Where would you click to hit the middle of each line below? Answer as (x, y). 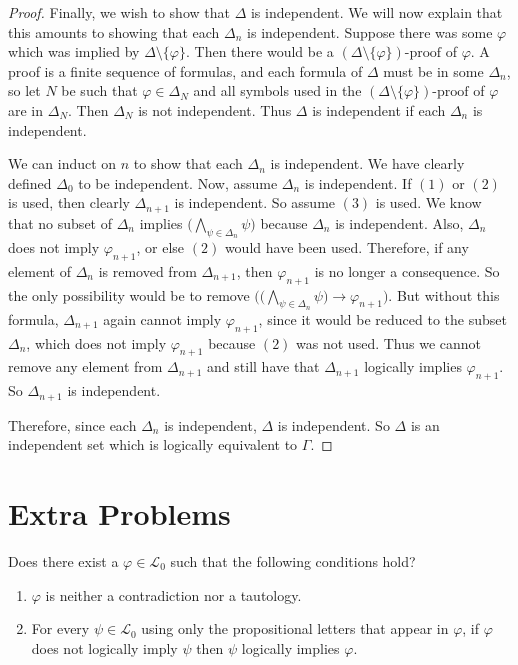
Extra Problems (119, 513)
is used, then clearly (69, 202)
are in (26, 109)
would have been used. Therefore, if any (346, 247)
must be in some (433, 70)
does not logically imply (104, 647)
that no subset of (60, 222)
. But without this (444, 294)
